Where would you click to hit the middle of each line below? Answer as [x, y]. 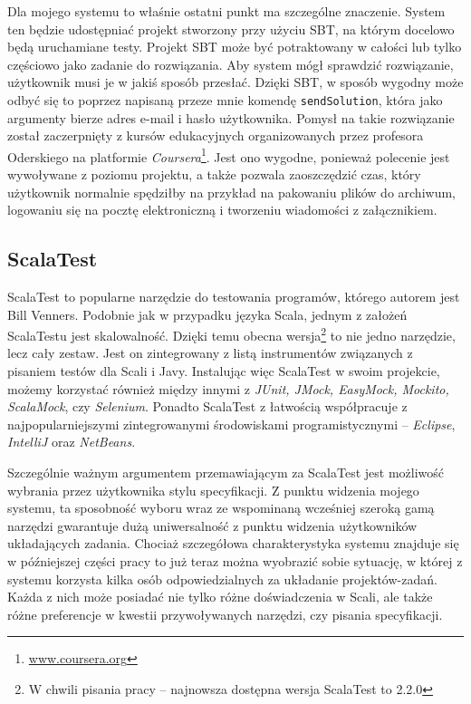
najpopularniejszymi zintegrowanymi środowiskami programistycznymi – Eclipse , [231, 424]
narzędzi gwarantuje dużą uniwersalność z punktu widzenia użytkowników [212, 525]
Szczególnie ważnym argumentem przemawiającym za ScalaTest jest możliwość [226, 473]
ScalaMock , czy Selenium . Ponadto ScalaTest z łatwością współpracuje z [207, 406]
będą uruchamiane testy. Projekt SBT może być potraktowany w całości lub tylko [235, 47]
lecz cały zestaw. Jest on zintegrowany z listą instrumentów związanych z [210, 353]
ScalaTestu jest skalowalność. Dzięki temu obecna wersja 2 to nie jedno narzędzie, [231, 334]
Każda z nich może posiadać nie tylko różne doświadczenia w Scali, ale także [220, 597]
